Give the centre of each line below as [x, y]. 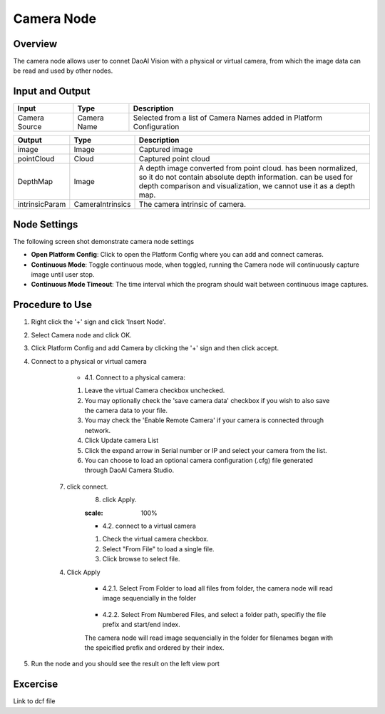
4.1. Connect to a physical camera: [135, 377]
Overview [35, 44]
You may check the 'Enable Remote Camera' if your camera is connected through [204, 420]
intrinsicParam [42, 205]
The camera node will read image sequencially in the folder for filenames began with [209, 638]
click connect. [87, 486]
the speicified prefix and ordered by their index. [154, 647]
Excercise [36, 684]
